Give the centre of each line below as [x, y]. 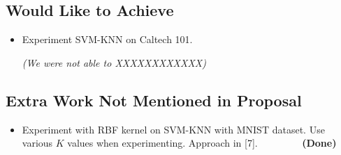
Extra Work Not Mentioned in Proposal [154, 100]
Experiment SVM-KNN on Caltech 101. [107, 39]
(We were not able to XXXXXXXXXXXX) [114, 62]
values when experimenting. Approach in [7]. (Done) [202, 143]
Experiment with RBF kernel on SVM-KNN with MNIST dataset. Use [173, 129]
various [37, 143]
